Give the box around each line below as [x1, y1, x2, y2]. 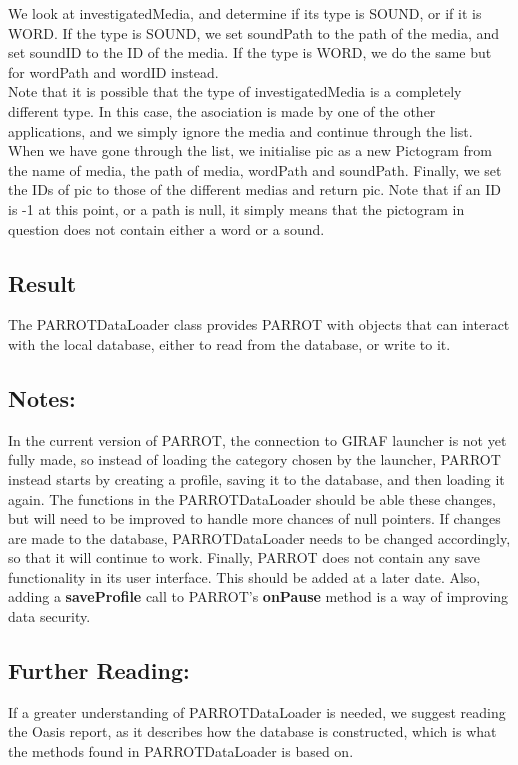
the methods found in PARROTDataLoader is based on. [8, 741, 354, 762]
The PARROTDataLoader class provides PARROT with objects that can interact [8, 314, 510, 335]
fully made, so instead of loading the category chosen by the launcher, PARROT [8, 449, 501, 470]
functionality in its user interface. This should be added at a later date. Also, [8, 566, 481, 587]
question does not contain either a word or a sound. [8, 218, 325, 239]
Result [8, 267, 77, 298]
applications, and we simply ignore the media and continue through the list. [8, 120, 473, 141]
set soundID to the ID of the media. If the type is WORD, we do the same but [8, 42, 492, 63]
